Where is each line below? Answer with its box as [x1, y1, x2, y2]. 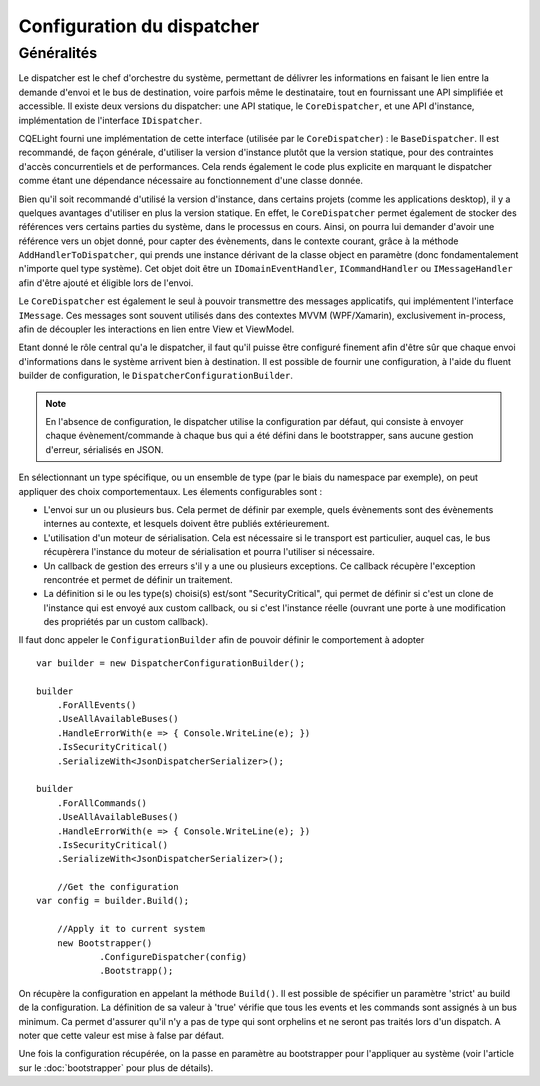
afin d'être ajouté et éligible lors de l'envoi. [18, 276, 194, 289]
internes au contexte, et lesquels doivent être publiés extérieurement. [43, 518, 330, 530]
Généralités [18, 44, 98, 62]
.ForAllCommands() [56, 797, 148, 809]
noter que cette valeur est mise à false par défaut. [18, 1030, 225, 1041]
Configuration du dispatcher [18, 15, 260, 37]
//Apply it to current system [56, 923, 205, 935]
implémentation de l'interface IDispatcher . [18, 114, 203, 126]
